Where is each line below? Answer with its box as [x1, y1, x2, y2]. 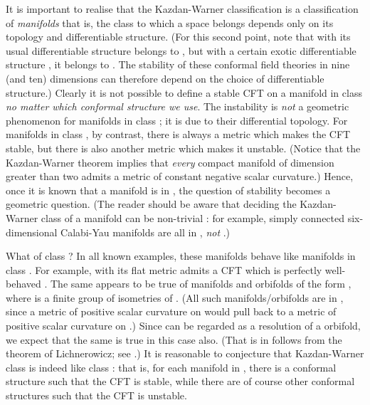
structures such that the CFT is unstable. [6, 388, 187, 403]
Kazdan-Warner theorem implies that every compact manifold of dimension [6, 154, 334, 169]
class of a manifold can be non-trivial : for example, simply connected [41, 210, 345, 225]
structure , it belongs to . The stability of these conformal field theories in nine [6, 57, 350, 72]
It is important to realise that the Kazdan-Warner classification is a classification [6, 1, 359, 16]
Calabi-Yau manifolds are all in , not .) [60, 224, 231, 239]
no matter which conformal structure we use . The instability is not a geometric [6, 99, 349, 114]
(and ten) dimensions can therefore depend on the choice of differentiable [6, 70, 324, 85]
